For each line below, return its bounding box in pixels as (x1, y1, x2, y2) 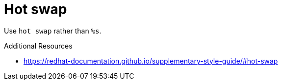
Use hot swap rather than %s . (4, 26, 102, 35)
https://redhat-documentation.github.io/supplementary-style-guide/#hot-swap (24, 56, 278, 65)
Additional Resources (4, 41, 73, 50)
